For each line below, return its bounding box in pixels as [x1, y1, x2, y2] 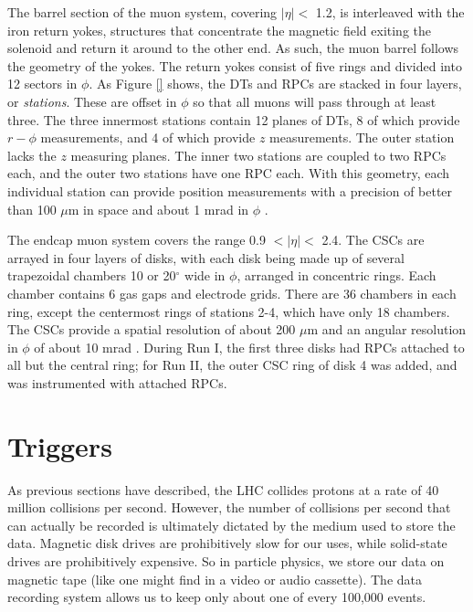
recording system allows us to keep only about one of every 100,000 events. [7, 587, 426, 607]
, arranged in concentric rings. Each [236, 266, 436, 285]
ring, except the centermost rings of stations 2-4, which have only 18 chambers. [7, 301, 450, 321]
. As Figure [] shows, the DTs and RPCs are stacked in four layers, [89, 74, 462, 93]
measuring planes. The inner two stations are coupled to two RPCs [70, 145, 447, 164]
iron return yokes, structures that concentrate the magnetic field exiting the [7, 20, 432, 39]
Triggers [7, 427, 112, 464]
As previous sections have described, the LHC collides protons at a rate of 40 [7, 480, 439, 499]
